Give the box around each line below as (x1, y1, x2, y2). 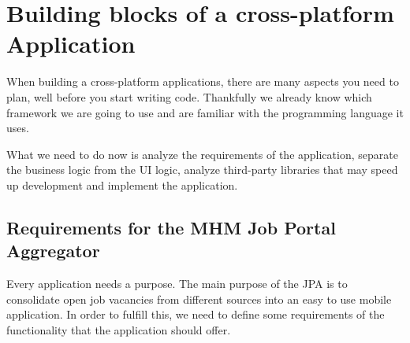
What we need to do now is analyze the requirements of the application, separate (6, 146, 398, 162)
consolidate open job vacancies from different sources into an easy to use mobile (6, 290, 392, 307)
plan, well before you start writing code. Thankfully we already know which (6, 88, 372, 105)
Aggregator (6, 238, 100, 263)
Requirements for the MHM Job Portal (6, 215, 336, 239)
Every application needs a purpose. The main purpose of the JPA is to (6, 275, 348, 292)
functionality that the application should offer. (6, 321, 231, 337)
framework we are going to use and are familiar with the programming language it (6, 104, 404, 120)
